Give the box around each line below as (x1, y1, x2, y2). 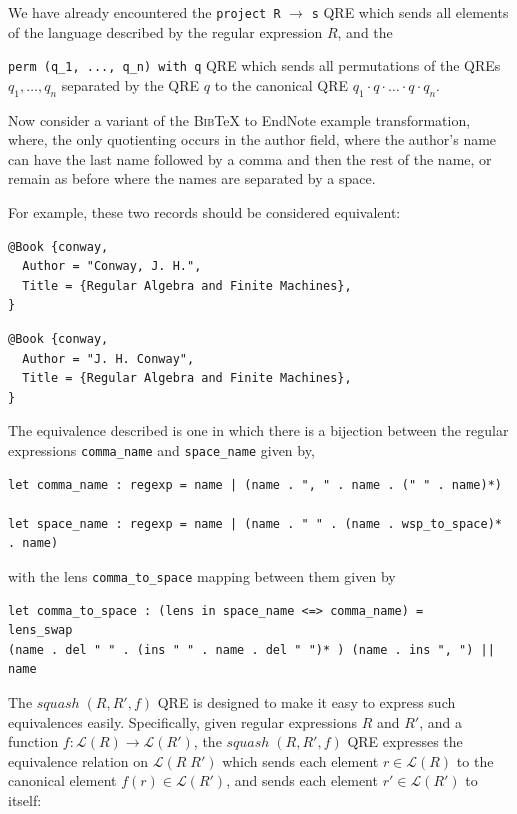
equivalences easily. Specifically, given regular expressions (8, 711, 357, 732)
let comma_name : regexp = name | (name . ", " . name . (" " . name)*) (8, 477, 502, 492)
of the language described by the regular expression (8, 21, 323, 42)
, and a (419, 711, 462, 732)
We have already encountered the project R (8, 2, 281, 22)
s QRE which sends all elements (311, 2, 509, 22)
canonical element (8, 770, 117, 791)
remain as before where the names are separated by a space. (8, 168, 376, 189)
